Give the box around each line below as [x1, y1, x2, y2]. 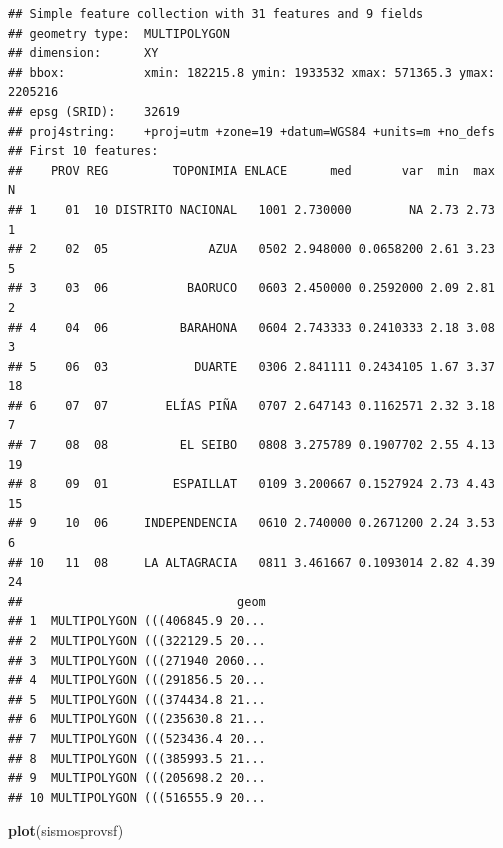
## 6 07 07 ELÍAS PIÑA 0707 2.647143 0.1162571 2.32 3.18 [8, 398, 495, 413]
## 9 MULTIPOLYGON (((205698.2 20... [8, 771, 266, 786]
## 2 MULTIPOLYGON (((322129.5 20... [8, 634, 266, 648]
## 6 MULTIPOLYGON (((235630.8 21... [8, 712, 266, 727]
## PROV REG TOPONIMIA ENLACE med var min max [8, 163, 495, 178]
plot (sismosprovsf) [8, 820, 124, 841]
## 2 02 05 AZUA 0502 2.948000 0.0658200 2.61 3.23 [8, 242, 495, 257]
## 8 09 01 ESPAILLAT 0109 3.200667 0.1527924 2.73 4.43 [8, 477, 495, 492]
